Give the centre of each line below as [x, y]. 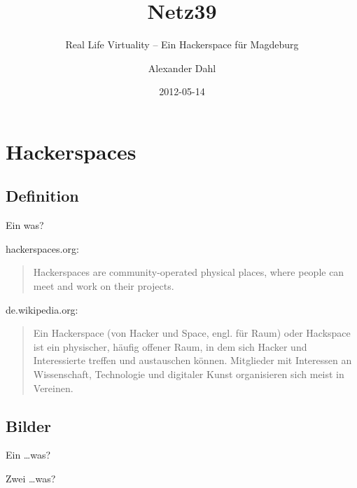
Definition [42, 196]
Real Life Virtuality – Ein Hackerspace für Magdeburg [182, 44]
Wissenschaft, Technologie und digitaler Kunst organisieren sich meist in [189, 374]
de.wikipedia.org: [42, 309]
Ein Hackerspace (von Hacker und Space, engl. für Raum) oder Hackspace [192, 333]
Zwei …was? [31, 479]
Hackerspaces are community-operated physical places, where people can [189, 272]
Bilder [29, 425]
